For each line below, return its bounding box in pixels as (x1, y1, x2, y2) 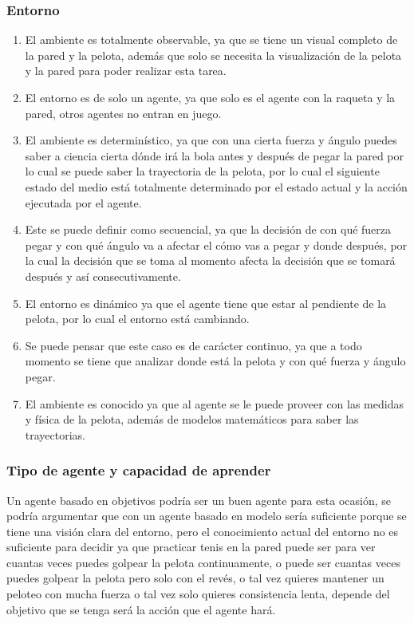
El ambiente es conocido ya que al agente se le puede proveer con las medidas (25, 395, 404, 412)
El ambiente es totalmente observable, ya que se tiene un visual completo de (25, 31, 398, 48)
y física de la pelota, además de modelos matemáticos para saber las (25, 411, 359, 428)
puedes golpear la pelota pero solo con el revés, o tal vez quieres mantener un (6, 570, 384, 586)
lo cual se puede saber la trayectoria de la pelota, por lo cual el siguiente (25, 163, 380, 179)
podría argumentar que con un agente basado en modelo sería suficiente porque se (6, 507, 407, 524)
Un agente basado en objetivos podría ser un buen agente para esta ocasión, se (6, 491, 392, 508)
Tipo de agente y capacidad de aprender (6, 460, 271, 480)
